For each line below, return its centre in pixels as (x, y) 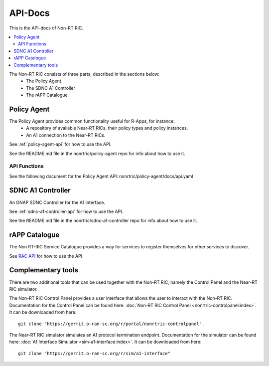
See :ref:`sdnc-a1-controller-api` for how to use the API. (66, 211)
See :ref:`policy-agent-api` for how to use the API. (60, 144)
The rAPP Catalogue (47, 95)
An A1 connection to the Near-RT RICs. (66, 135)
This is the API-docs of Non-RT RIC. (46, 28)
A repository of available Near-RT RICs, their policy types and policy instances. (107, 128)
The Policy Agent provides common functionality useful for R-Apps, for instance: (92, 121)
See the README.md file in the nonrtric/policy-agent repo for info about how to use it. (97, 153)
